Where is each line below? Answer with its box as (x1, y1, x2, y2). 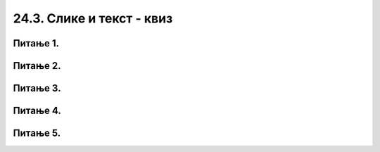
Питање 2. (13, 60, 61, 72)
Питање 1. (13, 37, 60, 49)
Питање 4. (13, 105, 61, 117)
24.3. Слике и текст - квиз (13, 11, 173, 26)
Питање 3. (13, 82, 61, 94)
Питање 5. (13, 127, 61, 139)
